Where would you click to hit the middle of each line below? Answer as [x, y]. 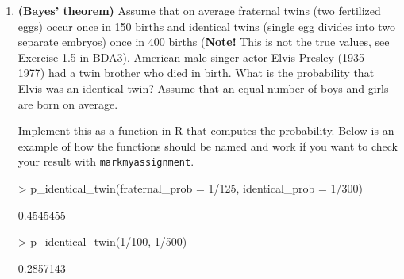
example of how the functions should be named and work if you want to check [208, 145]
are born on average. [68, 103]
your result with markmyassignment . [106, 161]
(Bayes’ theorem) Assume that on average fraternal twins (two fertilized [199, 10]
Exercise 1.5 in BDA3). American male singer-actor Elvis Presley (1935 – [196, 57]
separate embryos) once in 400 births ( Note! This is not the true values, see [204, 42]
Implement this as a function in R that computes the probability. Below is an [206, 130]
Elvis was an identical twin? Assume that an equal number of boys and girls [203, 88]
